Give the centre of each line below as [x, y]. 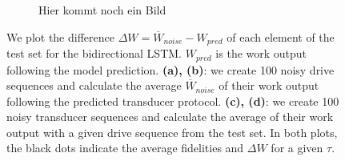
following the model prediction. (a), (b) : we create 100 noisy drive [170, 69]
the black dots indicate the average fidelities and [125, 148]
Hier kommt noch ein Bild [102, 10]
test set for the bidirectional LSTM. [94, 53]
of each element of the [281, 36]
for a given [297, 148]
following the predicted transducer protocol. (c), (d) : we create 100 [173, 101]
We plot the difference [60, 36]
